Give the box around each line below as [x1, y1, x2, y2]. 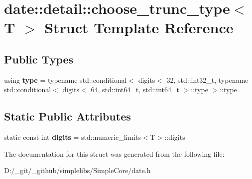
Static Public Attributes [4, 109, 131, 124]
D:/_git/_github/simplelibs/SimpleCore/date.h [4, 165, 151, 176]
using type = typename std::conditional [4, 74, 127, 85]
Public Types [4, 51, 74, 66]
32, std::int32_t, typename [166, 74, 249, 85]
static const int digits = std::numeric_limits [4, 132, 141, 142]
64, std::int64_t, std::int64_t [91, 84, 179, 95]
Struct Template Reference [44, 17, 234, 38]
